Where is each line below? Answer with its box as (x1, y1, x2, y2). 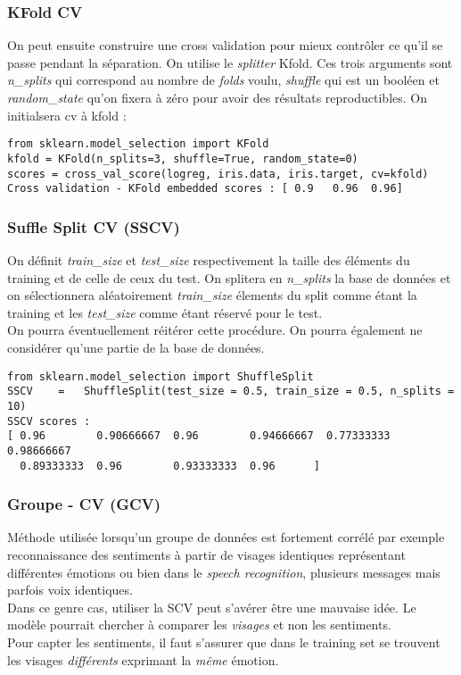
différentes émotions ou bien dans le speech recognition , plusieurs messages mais (7, 562, 440, 581)
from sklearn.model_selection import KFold (7, 137, 269, 151)
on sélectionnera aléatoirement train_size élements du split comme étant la (7, 286, 417, 304)
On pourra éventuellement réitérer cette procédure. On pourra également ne (7, 321, 423, 339)
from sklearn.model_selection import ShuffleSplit (7, 370, 314, 383)
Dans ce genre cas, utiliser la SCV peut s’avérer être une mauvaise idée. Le (7, 597, 416, 616)
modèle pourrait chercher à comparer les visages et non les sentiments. (7, 615, 391, 634)
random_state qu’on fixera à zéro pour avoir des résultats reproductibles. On (7, 88, 427, 106)
